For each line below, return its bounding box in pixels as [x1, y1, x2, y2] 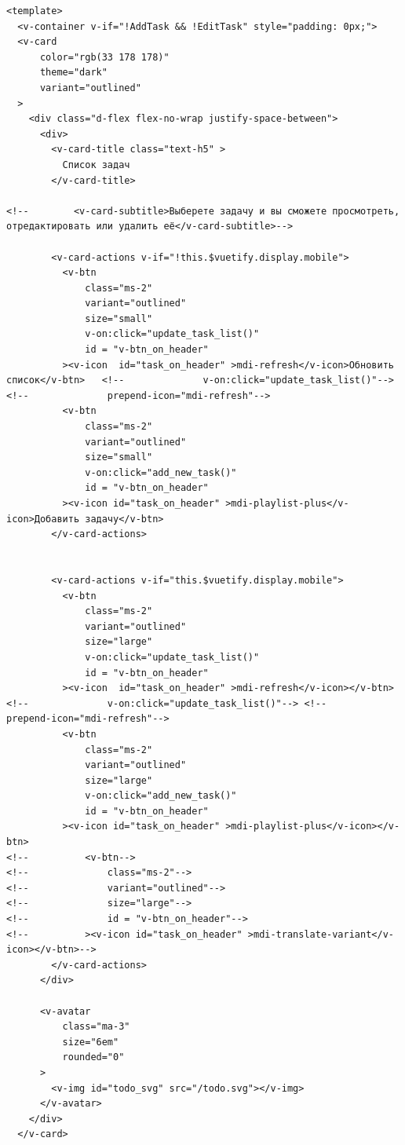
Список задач [62, 159, 130, 170]
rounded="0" [62, 1052, 125, 1063]
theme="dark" [39, 67, 108, 79]
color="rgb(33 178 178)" [39, 51, 170, 63]
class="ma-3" [62, 1021, 130, 1033]
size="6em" [62, 1036, 119, 1048]
